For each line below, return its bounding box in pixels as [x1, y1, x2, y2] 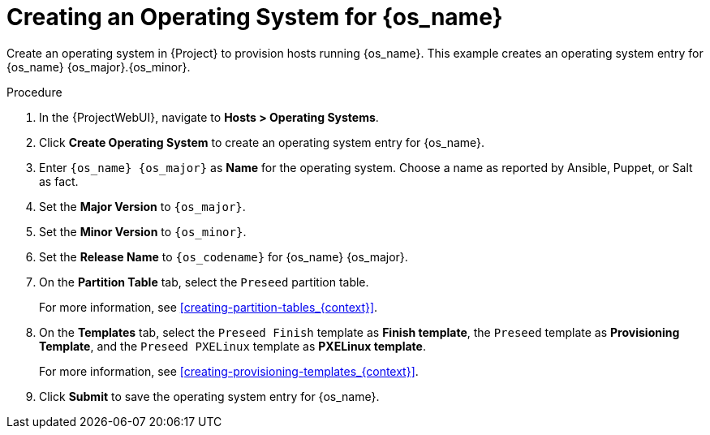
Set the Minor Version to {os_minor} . [39, 224, 247, 239]
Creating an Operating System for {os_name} [6, 3, 503, 31]
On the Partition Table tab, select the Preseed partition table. [39, 274, 369, 289]
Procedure [6, 84, 62, 99]
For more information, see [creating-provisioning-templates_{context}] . [39, 364, 419, 378]
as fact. [39, 174, 79, 188]
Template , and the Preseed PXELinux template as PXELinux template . [39, 338, 426, 353]
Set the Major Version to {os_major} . [39, 199, 246, 213]
